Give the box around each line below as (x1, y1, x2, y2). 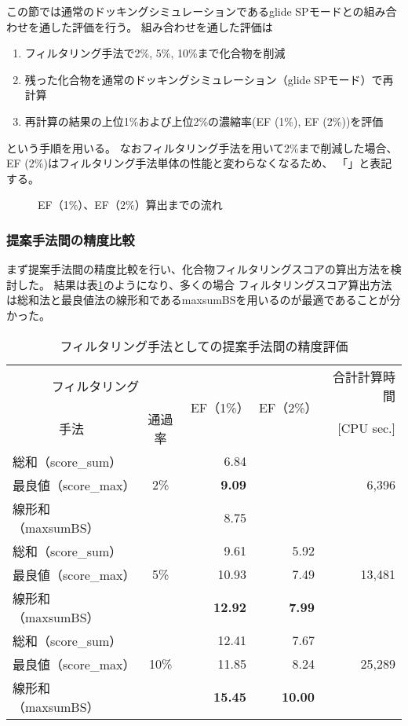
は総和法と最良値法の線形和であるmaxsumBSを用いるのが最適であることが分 (6, 291, 401, 308)
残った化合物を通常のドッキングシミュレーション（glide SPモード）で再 (24, 71, 394, 87)
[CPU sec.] (337, 419, 395, 438)
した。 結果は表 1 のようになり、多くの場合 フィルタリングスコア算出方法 (16, 276, 392, 292)
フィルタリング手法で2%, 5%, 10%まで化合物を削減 (24, 45, 286, 61)
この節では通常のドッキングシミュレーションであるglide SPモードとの (6, 3, 364, 19)
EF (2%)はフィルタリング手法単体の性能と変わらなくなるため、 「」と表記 (6, 155, 392, 171)
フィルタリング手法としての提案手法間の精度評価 (60, 336, 348, 355)
